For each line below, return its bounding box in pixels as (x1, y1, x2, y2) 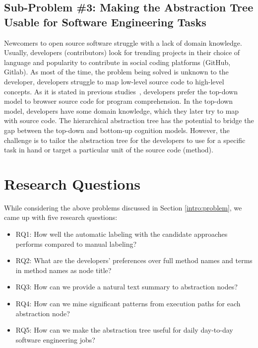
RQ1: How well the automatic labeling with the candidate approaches (15, 229, 228, 239)
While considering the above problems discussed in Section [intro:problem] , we (4, 202, 242, 212)
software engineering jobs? (15, 334, 95, 345)
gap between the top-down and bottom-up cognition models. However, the (4, 125, 230, 135)
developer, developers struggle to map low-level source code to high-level (4, 76, 224, 86)
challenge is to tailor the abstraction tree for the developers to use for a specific (4, 135, 246, 145)
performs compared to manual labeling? (15, 238, 137, 249)
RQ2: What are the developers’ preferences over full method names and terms (15, 255, 253, 266)
